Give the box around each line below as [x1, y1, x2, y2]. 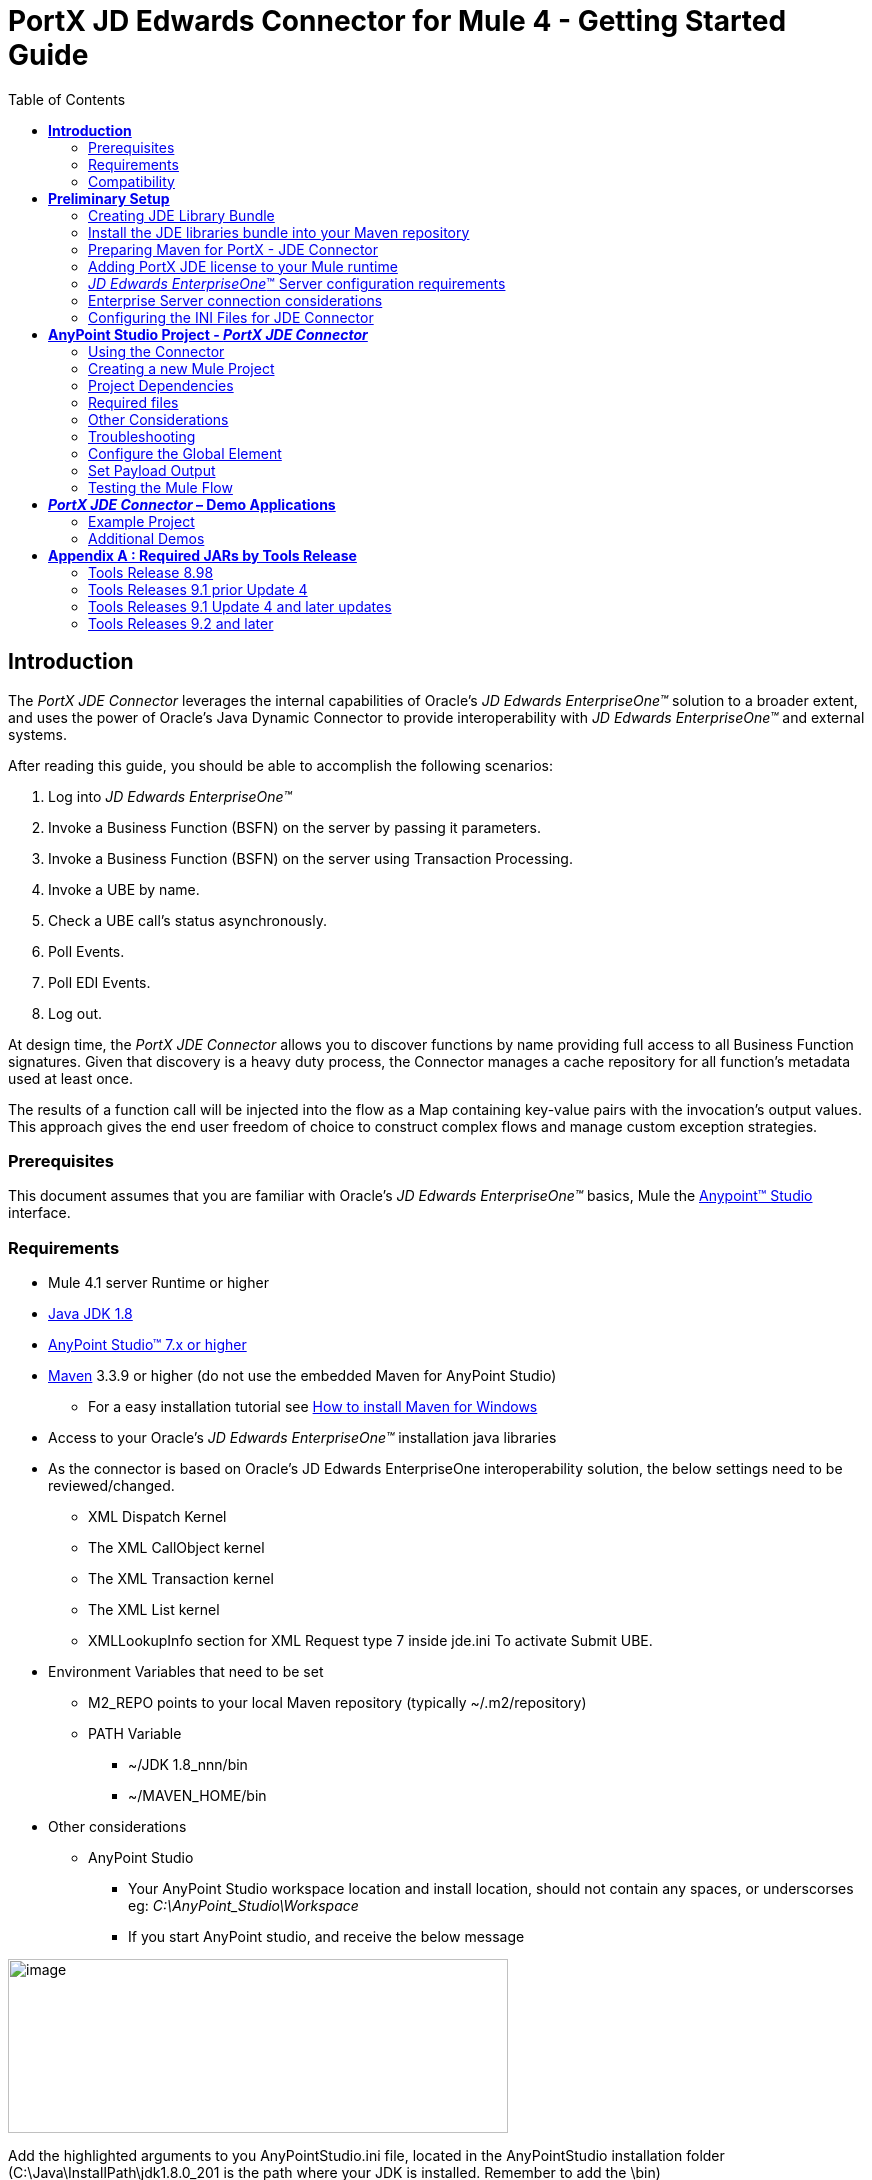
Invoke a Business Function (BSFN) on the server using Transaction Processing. [48, 849, 573, 867]
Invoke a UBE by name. [48, 880, 200, 898]
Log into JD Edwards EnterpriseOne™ [48, 787, 292, 805]
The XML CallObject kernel [88, 1539, 265, 1557]
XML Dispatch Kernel [88, 1508, 227, 1526]
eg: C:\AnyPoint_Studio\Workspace [128, 1897, 359, 1915]
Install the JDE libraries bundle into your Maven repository [88, 223, 470, 241]
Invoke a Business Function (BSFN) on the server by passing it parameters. [48, 818, 542, 836]
